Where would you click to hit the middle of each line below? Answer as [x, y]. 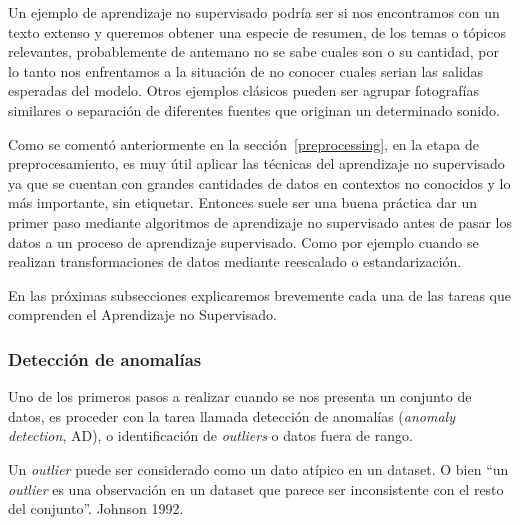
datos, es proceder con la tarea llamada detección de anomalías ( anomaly [231, 415]
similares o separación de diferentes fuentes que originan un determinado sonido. [254, 109]
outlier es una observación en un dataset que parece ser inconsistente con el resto [256, 488]
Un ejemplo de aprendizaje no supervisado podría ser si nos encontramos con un [254, 12]
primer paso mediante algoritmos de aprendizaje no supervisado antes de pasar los [260, 221]
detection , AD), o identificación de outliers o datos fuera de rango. [210, 435]
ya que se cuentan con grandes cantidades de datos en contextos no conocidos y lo [259, 182]
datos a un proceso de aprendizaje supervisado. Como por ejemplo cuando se [243, 241]
